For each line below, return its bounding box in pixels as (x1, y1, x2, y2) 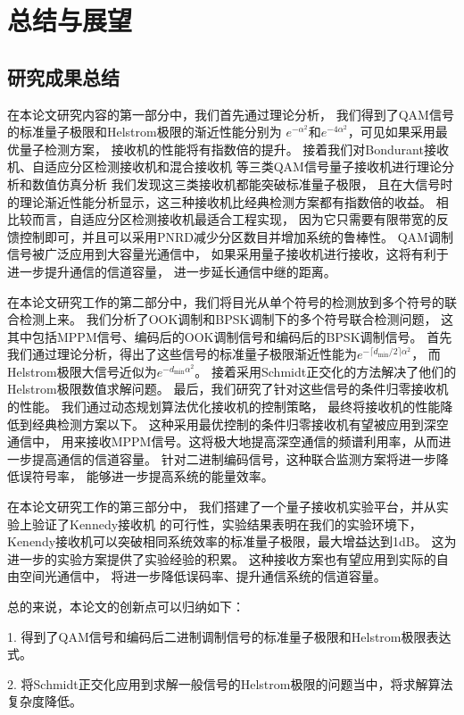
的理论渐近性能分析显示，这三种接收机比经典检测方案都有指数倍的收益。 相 (7, 192, 449, 211)
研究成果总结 (7, 62, 120, 90)
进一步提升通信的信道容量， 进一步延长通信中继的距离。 (7, 262, 336, 280)
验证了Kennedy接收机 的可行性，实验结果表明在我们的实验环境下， (31, 514, 422, 533)
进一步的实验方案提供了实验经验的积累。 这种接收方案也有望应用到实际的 (7, 549, 436, 568)
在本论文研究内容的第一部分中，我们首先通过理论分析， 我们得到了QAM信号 (7, 104, 454, 123)
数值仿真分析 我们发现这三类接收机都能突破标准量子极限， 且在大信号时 (31, 174, 453, 193)
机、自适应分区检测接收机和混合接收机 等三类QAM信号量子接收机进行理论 (7, 157, 442, 176)
